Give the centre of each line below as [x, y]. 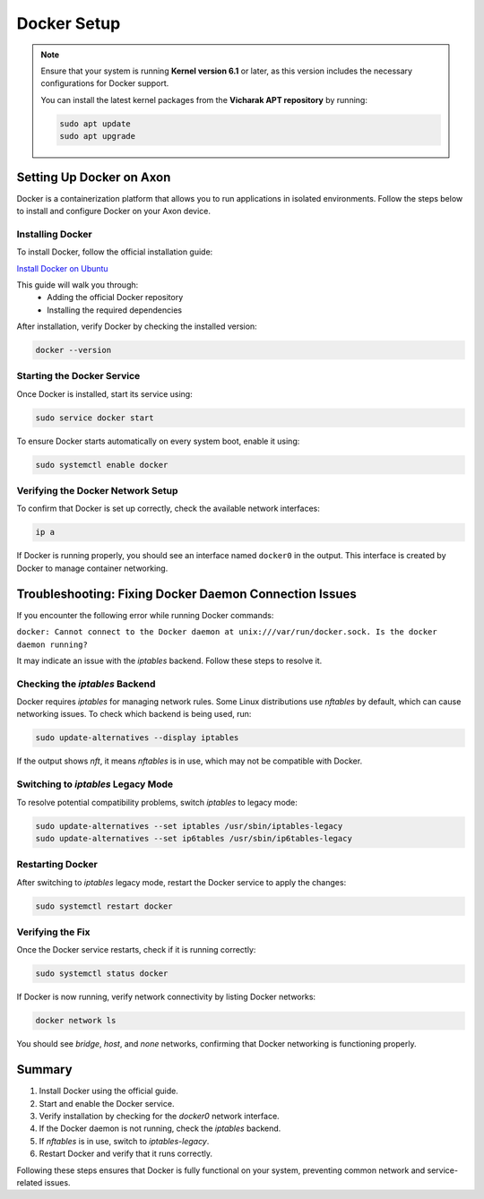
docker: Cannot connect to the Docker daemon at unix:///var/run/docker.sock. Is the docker [227, 632]
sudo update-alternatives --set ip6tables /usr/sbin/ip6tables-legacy [194, 838]
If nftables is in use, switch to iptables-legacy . [124, 1141]
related [30, 1182]
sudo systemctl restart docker [104, 906]
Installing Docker [55, 234]
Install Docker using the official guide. [108, 1091]
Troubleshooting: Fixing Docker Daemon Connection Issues [187, 594]
